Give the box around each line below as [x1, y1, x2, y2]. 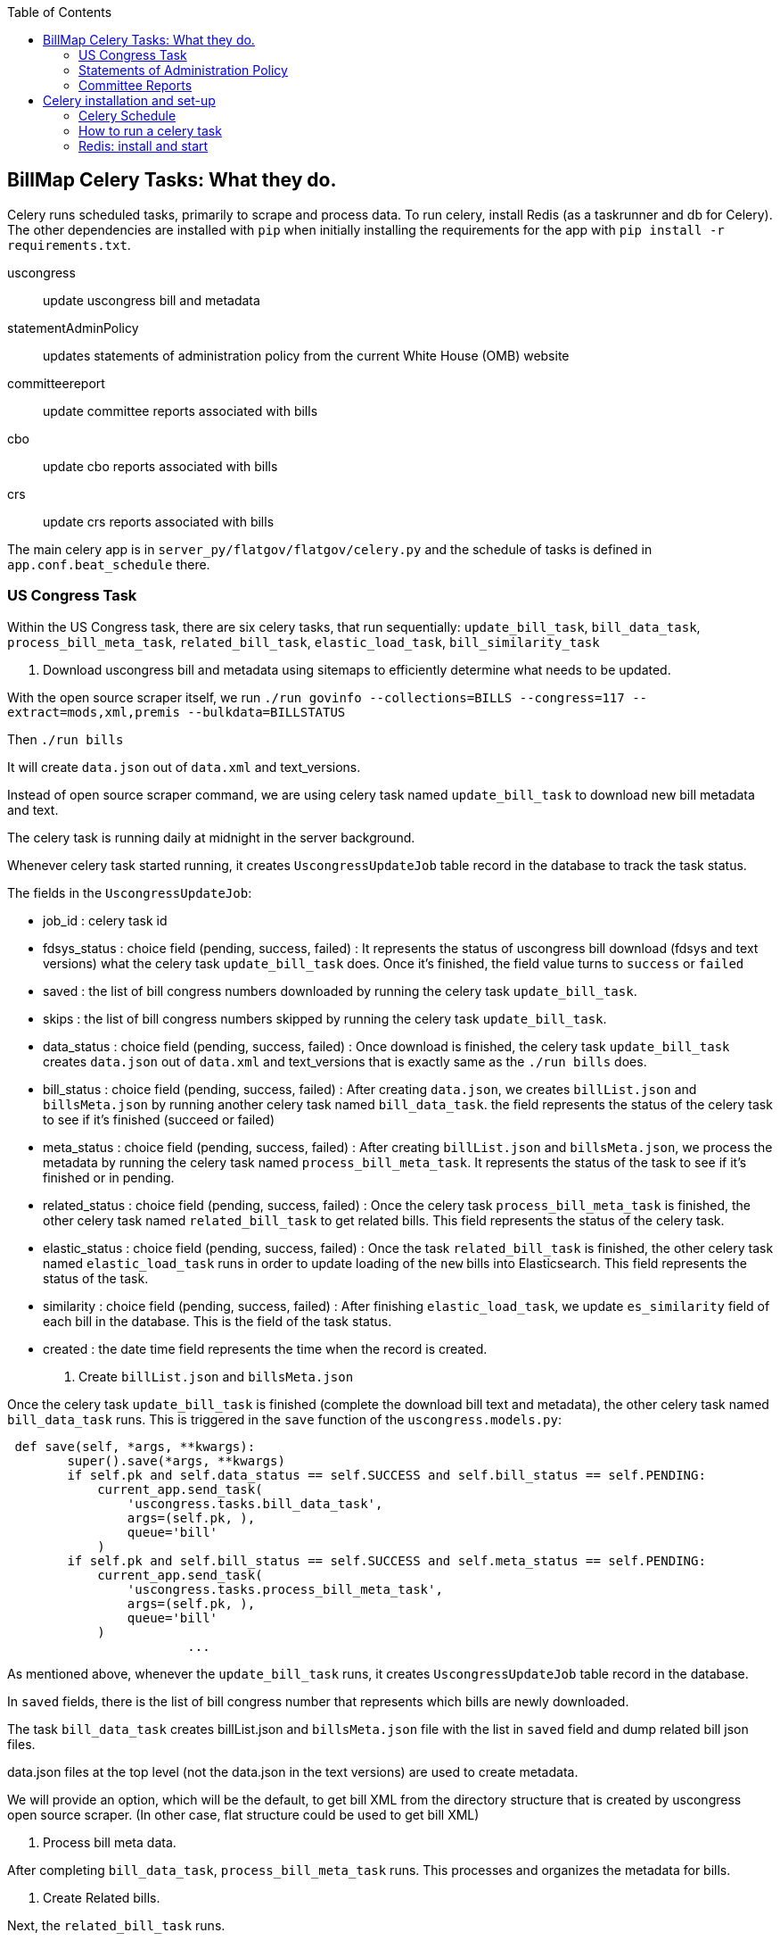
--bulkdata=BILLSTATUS [187, 704, 346, 719]
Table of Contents [7, 4, 112, 20]
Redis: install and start [78, 138, 209, 153]
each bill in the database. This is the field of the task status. [43, 1313, 392, 1329]
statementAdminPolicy [7, 319, 139, 336]
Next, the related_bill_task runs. [7, 1917, 226, 1933]
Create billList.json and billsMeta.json [78, 1368, 354, 1384]
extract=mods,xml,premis [7, 704, 180, 719]
